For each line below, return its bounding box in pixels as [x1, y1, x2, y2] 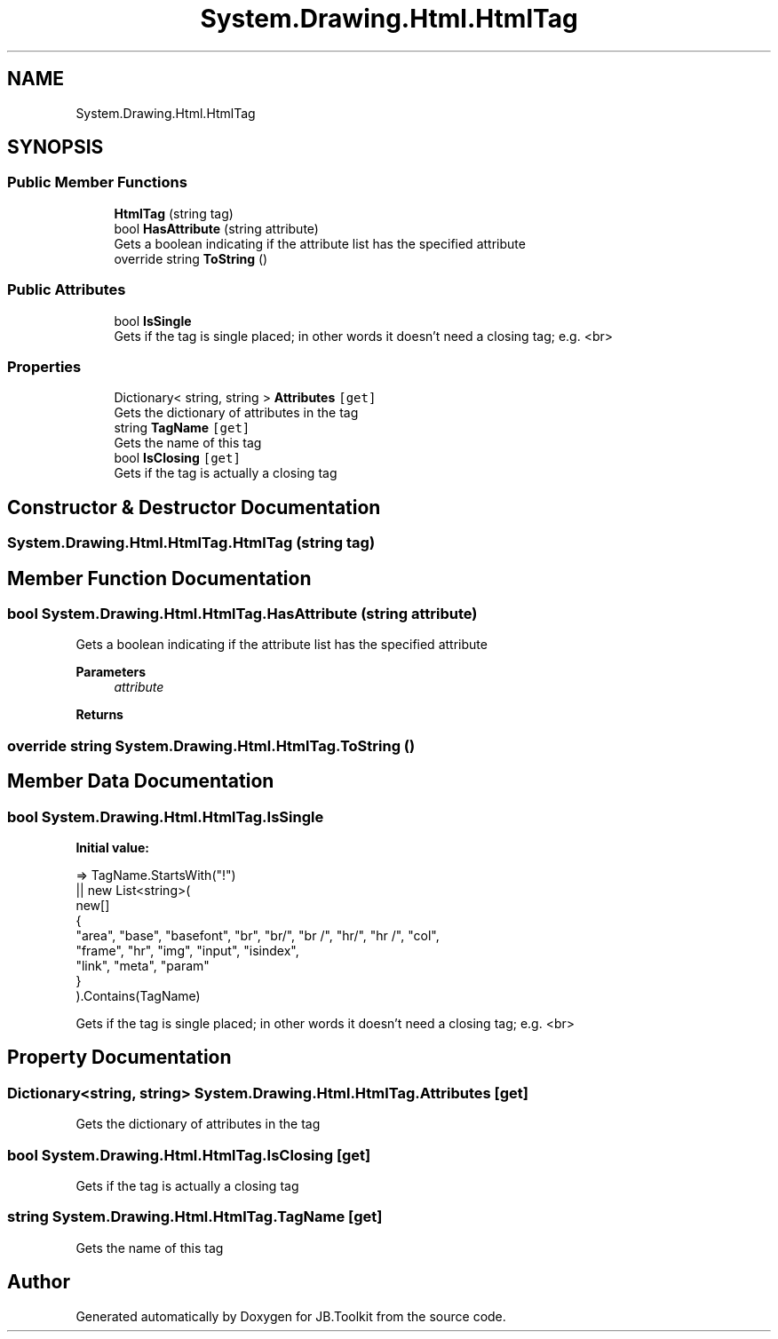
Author [7, 1271, 70, 1294]
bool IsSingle [114, 313, 192, 329]
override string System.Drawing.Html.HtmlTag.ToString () [7, 736, 416, 755]
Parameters [75, 664, 147, 680]
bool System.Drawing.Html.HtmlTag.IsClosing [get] [7, 1145, 371, 1164]
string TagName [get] [114, 420, 250, 436]
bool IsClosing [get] [114, 450, 241, 466]
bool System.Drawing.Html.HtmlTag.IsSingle [7, 807, 324, 826]
